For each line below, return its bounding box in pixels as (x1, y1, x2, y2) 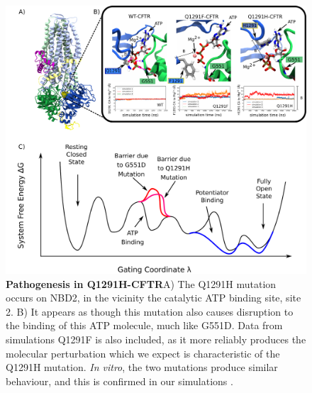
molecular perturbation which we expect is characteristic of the (6, 345, 280, 360)
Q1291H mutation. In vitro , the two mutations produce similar (6, 360, 278, 375)
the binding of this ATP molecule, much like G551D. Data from (6, 318, 283, 333)
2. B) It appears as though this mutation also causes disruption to (6, 304, 294, 319)
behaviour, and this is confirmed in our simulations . (6, 373, 233, 388)
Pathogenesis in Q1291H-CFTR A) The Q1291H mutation (6, 276, 277, 291)
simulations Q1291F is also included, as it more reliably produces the (6, 332, 306, 346)
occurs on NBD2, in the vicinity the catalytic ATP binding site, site (6, 290, 301, 305)
